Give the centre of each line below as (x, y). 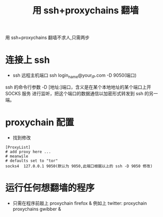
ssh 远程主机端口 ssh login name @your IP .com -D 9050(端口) (74, 76)
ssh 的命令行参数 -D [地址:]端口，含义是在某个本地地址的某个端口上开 (78, 87)
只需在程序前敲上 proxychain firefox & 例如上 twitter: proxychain (80, 203)
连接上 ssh (28, 60)
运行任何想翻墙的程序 (50, 188)
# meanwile (17, 156)
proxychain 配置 (40, 123)
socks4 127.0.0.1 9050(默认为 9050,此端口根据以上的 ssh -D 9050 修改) (79, 166)
